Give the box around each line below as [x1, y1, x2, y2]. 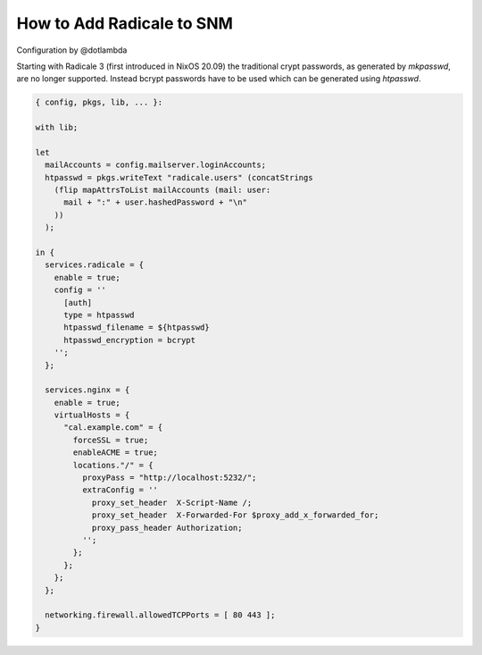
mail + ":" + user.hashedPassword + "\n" [63, 197, 247, 207]
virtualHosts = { [54, 410, 130, 420]
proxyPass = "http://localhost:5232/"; [81, 473, 257, 483]
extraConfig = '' [81, 485, 158, 495]
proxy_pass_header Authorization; [91, 523, 243, 533]
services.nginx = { [45, 385, 130, 395]
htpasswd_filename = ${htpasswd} [63, 323, 210, 332]
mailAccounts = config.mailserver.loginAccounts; [45, 160, 267, 170]
